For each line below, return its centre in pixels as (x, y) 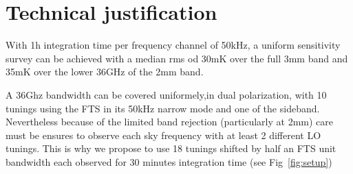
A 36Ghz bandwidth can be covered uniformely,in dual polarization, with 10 (166, 94)
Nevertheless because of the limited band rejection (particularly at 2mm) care (170, 122)
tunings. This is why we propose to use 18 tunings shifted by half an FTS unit (171, 148)
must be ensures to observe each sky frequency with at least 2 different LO (163, 135)
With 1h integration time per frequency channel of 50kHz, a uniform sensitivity (173, 45)
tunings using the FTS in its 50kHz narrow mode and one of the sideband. (163, 108)
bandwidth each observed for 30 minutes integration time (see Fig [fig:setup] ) (169, 161)
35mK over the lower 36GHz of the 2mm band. (105, 72)
